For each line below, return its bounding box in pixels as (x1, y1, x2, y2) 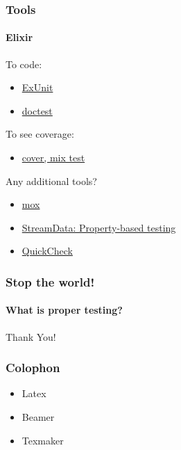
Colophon (6, 359, 60, 376)
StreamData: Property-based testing (21, 220, 176, 234)
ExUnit (21, 80, 53, 95)
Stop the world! (6, 273, 95, 290)
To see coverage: (6, 127, 74, 141)
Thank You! (6, 329, 56, 344)
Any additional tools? (6, 173, 97, 188)
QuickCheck (21, 243, 73, 258)
